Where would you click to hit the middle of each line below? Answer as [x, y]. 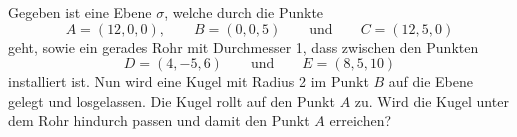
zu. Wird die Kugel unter [431, 100]
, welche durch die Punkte [244, 12]
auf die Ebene [431, 81]
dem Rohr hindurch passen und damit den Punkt [159, 120]
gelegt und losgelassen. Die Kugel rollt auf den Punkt [171, 100]
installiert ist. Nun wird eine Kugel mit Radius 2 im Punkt [188, 81]
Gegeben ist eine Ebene [80, 12]
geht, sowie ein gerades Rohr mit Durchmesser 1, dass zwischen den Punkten [243, 46]
